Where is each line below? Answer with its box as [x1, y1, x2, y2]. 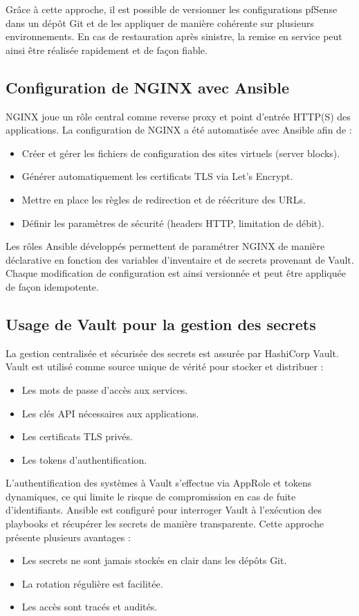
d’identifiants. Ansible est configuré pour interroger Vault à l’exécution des [6, 502, 322, 517]
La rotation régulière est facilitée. [21, 576, 163, 590]
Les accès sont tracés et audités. [21, 599, 158, 614]
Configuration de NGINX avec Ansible [6, 76, 290, 98]
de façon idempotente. [6, 279, 99, 293]
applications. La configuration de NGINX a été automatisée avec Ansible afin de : [6, 123, 352, 137]
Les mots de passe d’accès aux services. [21, 382, 188, 397]
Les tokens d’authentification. [21, 452, 147, 466]
